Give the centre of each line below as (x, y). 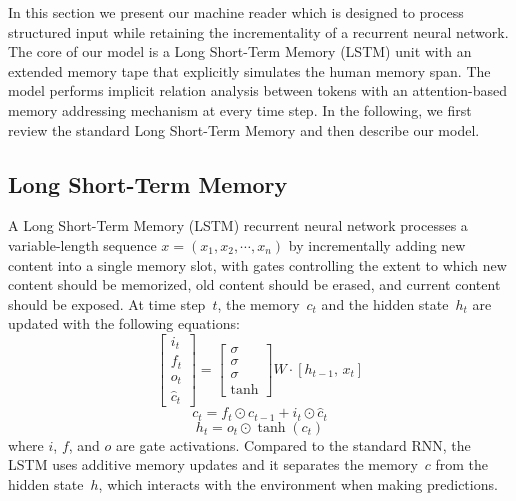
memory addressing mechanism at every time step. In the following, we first (240, 109)
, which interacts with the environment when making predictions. (298, 483)
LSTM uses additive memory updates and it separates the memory (213, 464)
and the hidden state (385, 303)
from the (462, 464)
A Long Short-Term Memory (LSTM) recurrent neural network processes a (238, 225)
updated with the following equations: (124, 323)
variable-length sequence (82, 244)
